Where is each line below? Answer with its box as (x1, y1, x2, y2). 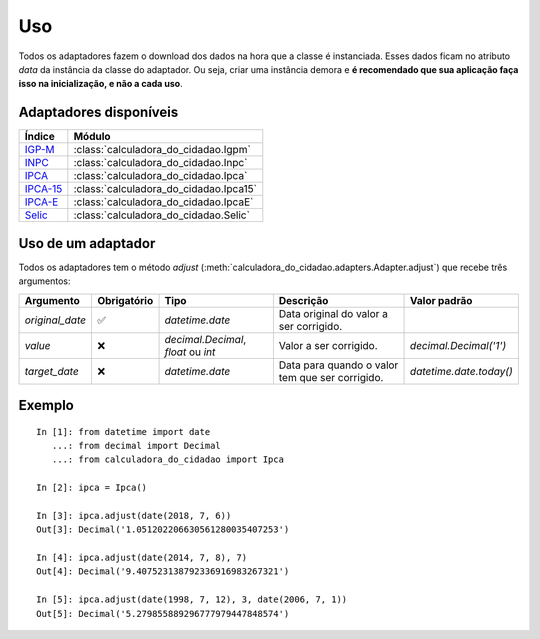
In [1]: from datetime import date (36, 426, 211, 437)
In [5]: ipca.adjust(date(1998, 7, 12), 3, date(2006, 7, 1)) (36, 594, 348, 605)
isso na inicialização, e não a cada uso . (18, 78, 184, 90)
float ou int (164, 345, 216, 359)
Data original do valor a (278, 306, 389, 320)
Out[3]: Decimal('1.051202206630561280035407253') (36, 524, 290, 535)
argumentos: (18, 275, 71, 287)
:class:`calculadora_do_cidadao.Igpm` (73, 143, 252, 157)
